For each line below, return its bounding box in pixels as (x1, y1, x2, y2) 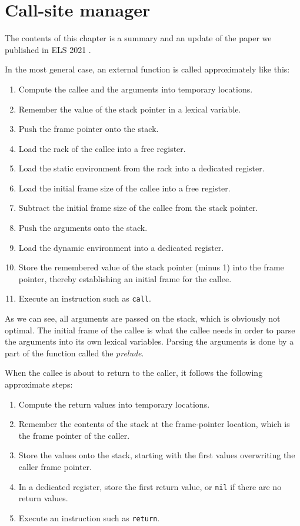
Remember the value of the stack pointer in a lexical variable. (18, 102, 241, 115)
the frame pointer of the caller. (18, 429, 130, 441)
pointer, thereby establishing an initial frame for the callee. (18, 272, 232, 284)
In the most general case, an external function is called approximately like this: (5, 63, 290, 75)
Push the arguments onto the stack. (18, 221, 148, 234)
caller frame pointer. (18, 461, 92, 473)
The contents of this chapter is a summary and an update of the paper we (5, 32, 272, 44)
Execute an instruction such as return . (18, 511, 160, 524)
